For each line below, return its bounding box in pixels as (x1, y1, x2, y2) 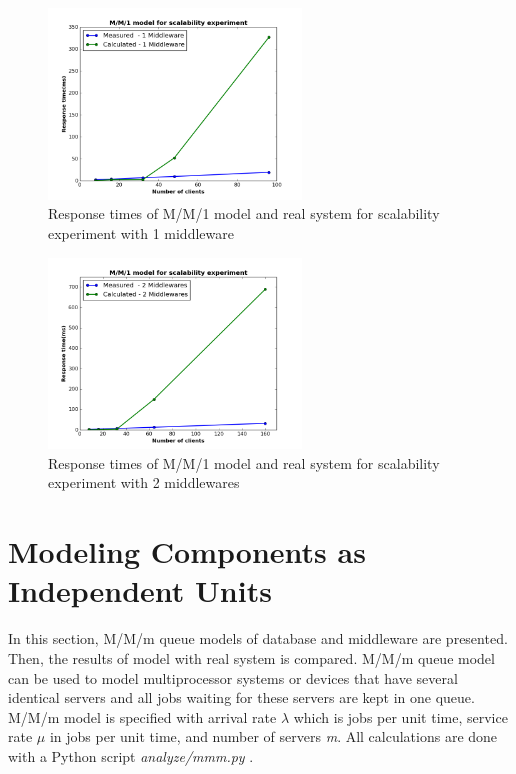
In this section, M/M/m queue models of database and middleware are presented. (8, 628, 508, 649)
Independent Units (8, 570, 272, 611)
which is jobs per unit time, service (293, 706, 508, 727)
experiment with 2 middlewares (48, 472, 240, 493)
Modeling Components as (8, 531, 366, 572)
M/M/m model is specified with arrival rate (8, 706, 277, 727)
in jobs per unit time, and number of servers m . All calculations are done (49, 726, 498, 747)
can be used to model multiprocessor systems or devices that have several (8, 667, 458, 688)
